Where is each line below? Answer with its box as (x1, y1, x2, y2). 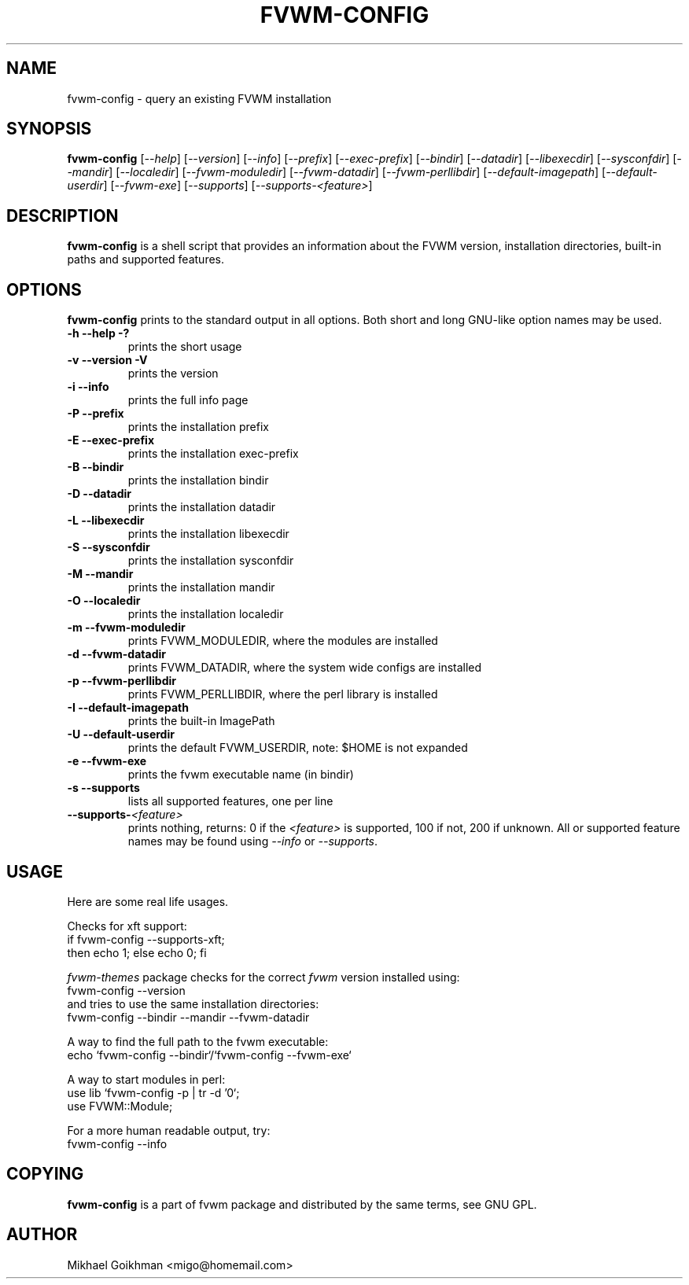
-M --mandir (67, 567, 134, 581)
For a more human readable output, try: (67, 1123, 271, 1137)
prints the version (127, 366, 219, 381)
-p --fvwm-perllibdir (67, 674, 176, 688)
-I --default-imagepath (67, 701, 189, 715)
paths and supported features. (67, 252, 225, 267)
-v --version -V (67, 353, 148, 367)
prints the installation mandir (127, 580, 275, 595)
